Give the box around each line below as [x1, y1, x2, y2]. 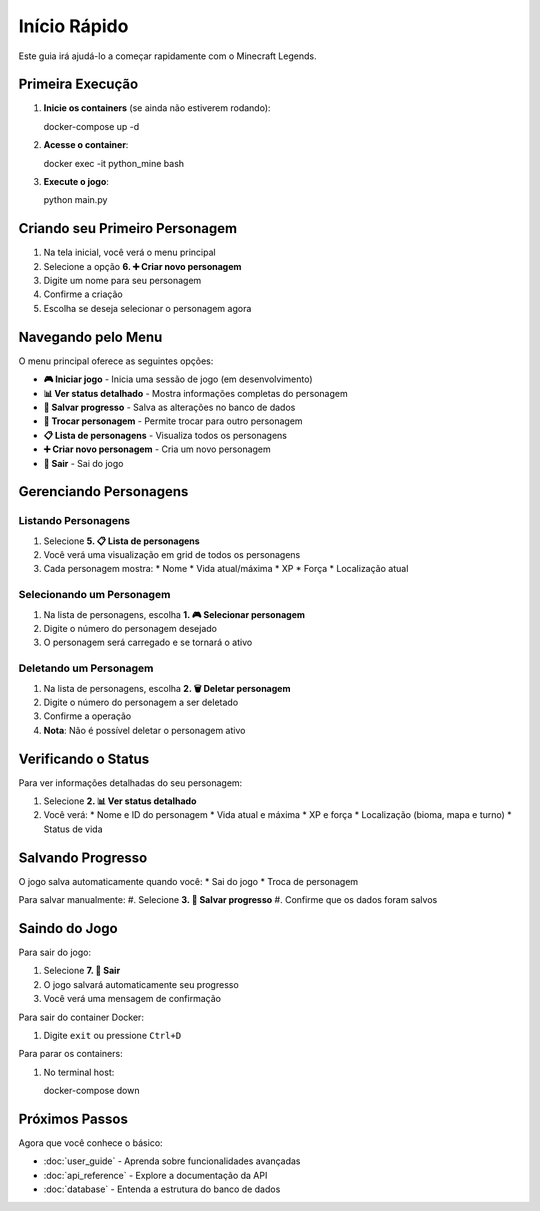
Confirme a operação [43, 710, 132, 722]
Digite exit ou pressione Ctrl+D [43, 1029, 182, 1041]
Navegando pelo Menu [18, 328, 163, 345]
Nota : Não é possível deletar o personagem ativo [43, 724, 246, 736]
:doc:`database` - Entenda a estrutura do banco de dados [43, 1183, 281, 1195]
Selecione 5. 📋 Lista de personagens [43, 535, 200, 547]
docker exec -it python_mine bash [43, 157, 185, 169]
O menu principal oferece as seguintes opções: [18, 355, 214, 367]
